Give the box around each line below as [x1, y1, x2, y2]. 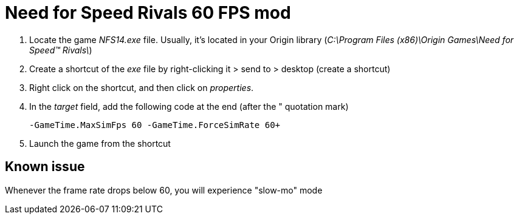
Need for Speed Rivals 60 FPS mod [5, 2, 291, 23]
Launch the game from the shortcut [29, 138, 171, 149]
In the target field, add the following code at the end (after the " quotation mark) [29, 101, 349, 112]
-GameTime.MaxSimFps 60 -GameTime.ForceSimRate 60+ [29, 120, 281, 130]
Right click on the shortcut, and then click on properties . [29, 82, 254, 93]
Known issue [5, 159, 85, 175]
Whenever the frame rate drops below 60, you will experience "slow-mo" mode [5, 184, 323, 195]
